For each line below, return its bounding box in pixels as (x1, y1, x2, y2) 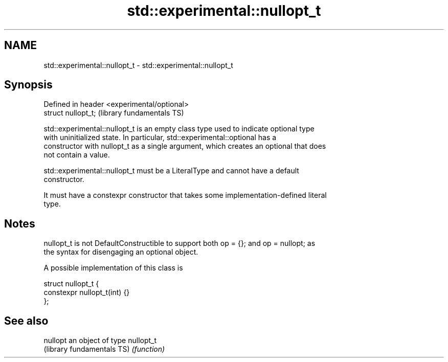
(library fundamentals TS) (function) (43, 345, 165, 354)
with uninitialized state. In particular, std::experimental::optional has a (43, 133, 277, 142)
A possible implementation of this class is (43, 263, 183, 273)
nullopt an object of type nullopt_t (43, 336, 157, 345)
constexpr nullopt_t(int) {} (43, 288, 130, 297)
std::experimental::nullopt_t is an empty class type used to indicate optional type (43, 124, 315, 133)
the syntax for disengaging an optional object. (43, 247, 198, 257)
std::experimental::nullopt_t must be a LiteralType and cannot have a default (43, 166, 299, 175)
